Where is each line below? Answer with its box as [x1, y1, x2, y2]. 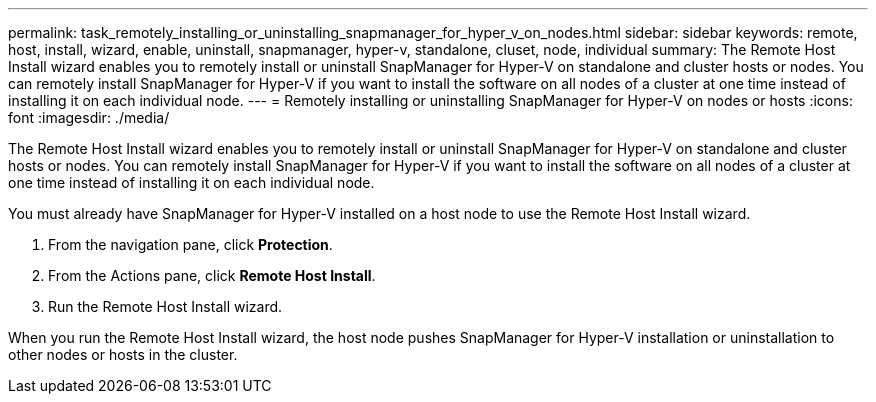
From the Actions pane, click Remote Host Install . [48, 267, 376, 284]
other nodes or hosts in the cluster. [8, 346, 238, 363]
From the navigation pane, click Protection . [48, 236, 333, 253]
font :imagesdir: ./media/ [8, 109, 170, 126]
